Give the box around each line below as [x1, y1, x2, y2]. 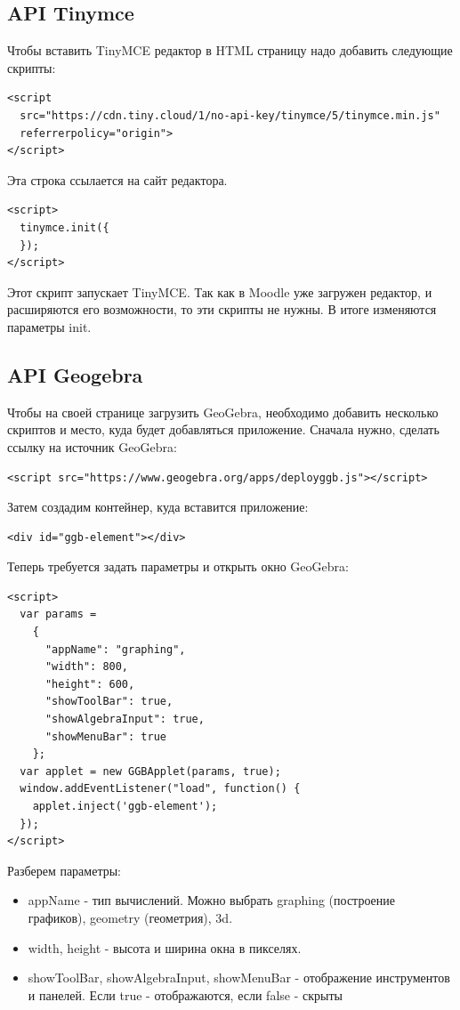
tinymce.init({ [20, 221, 109, 234]
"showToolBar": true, [44, 695, 174, 708]
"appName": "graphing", [44, 642, 186, 656]
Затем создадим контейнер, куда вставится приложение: [7, 497, 309, 516]
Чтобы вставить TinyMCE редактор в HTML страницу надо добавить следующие [7, 41, 453, 60]
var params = [20, 608, 97, 621]
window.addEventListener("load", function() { [20, 782, 301, 796]
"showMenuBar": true [44, 730, 166, 743]
